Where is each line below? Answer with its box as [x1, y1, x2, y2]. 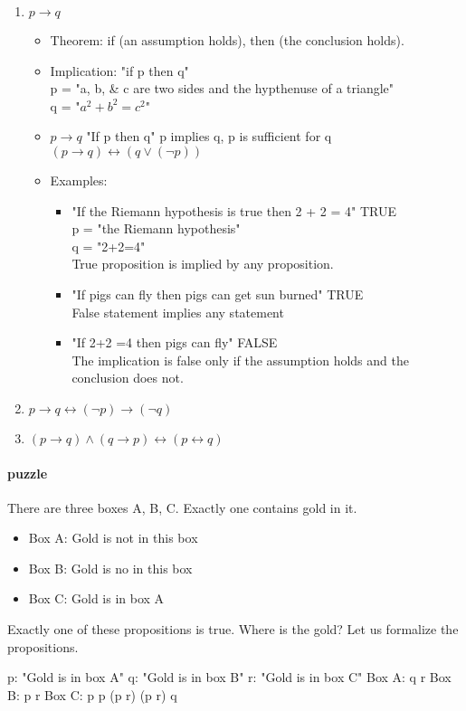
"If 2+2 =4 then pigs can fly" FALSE [71, 333, 278, 352]
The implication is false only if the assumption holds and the [71, 350, 409, 369]
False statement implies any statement [71, 302, 284, 321]
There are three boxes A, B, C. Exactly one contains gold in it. [7, 498, 357, 517]
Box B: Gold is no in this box [28, 558, 193, 577]
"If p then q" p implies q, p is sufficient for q [86, 127, 332, 146]
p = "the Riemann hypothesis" [71, 219, 241, 238]
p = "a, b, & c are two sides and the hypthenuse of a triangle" [50, 79, 395, 98]
